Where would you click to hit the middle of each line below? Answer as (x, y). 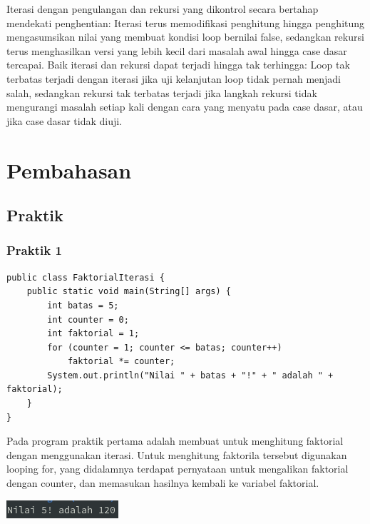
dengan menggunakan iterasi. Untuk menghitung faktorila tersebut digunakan (177, 454)
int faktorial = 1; (93, 334)
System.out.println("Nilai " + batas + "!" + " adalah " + (190, 375)
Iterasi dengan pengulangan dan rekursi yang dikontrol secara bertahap (163, 9)
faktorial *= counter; (121, 362)
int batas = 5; (83, 305)
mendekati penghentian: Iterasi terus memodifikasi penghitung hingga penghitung (186, 22)
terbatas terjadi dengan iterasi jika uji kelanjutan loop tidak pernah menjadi (174, 78)
